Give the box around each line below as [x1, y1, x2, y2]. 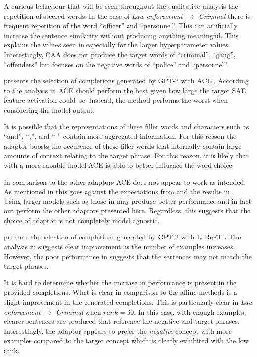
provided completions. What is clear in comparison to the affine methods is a [4, 287, 237, 297]
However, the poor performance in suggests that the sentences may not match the [4, 251, 252, 261]
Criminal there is [198, 10, 251, 21]
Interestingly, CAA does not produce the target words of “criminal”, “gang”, [4, 49, 236, 59]
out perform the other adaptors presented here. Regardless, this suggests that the [4, 205, 251, 216]
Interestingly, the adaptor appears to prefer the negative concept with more [4, 325, 232, 336]
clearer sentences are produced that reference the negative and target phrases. [4, 316, 240, 326]
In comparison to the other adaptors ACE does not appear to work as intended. [4, 176, 246, 187]
